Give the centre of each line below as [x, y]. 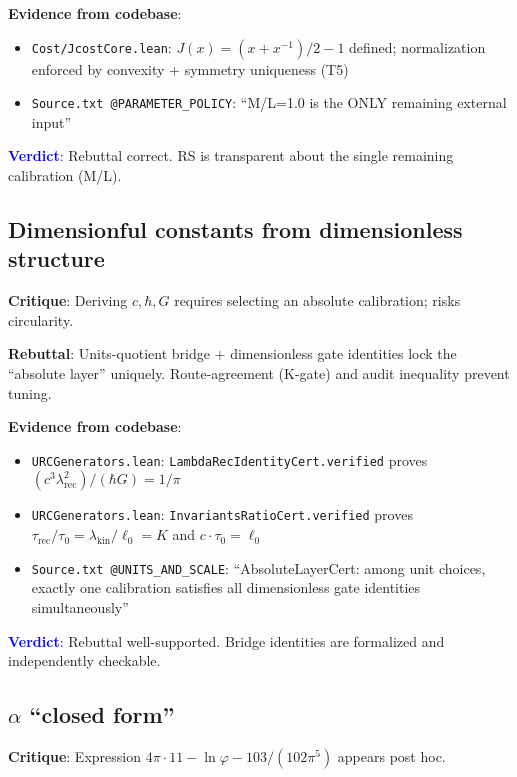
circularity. [41, 319]
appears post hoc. [391, 755]
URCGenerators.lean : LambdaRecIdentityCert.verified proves [229, 459]
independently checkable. [84, 660]
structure [56, 258]
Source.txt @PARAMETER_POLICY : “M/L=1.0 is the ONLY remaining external [269, 102]
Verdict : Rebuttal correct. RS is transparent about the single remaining [231, 155]
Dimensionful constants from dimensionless [235, 229]
